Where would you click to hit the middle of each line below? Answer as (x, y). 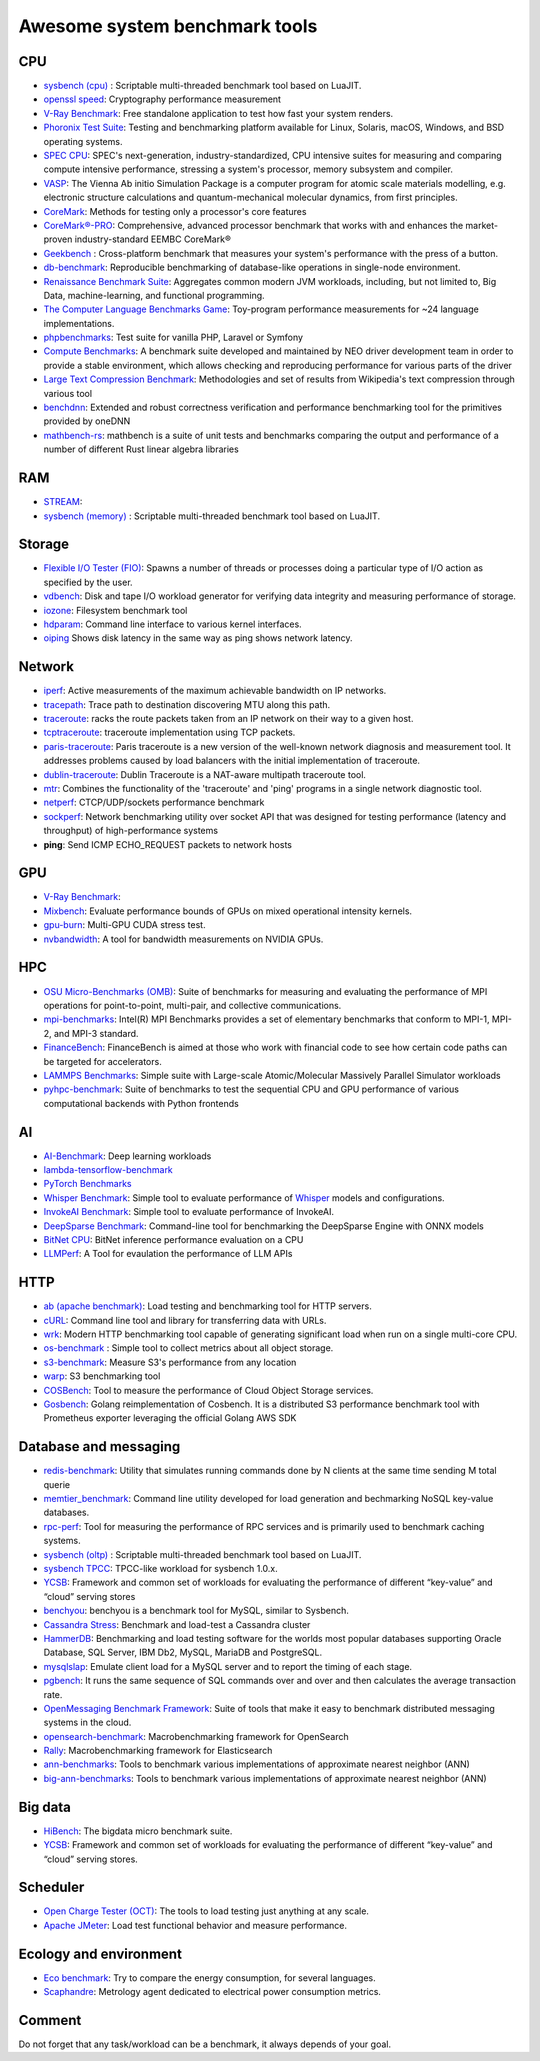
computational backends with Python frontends (141, 1103)
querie (56, 1484)
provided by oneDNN (87, 421)
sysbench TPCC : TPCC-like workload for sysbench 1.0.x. (161, 1568)
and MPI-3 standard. (96, 1033)
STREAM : (63, 502)
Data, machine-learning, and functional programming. (154, 295)
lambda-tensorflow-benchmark (108, 1169)
